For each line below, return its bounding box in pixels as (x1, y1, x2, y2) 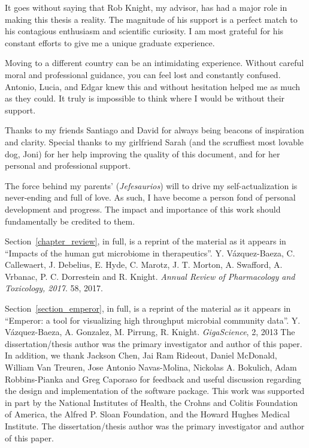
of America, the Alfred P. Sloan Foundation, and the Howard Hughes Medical (5, 408, 290, 420)
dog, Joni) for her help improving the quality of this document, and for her (5, 147, 280, 160)
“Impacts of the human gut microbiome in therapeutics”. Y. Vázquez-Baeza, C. (5, 246, 295, 259)
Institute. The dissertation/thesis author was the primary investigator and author (5, 420, 305, 432)
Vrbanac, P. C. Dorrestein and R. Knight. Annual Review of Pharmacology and (5, 270, 295, 282)
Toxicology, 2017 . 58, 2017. (5, 282, 103, 294)
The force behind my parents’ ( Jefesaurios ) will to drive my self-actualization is (5, 179, 298, 192)
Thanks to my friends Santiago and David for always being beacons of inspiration (5, 124, 304, 136)
